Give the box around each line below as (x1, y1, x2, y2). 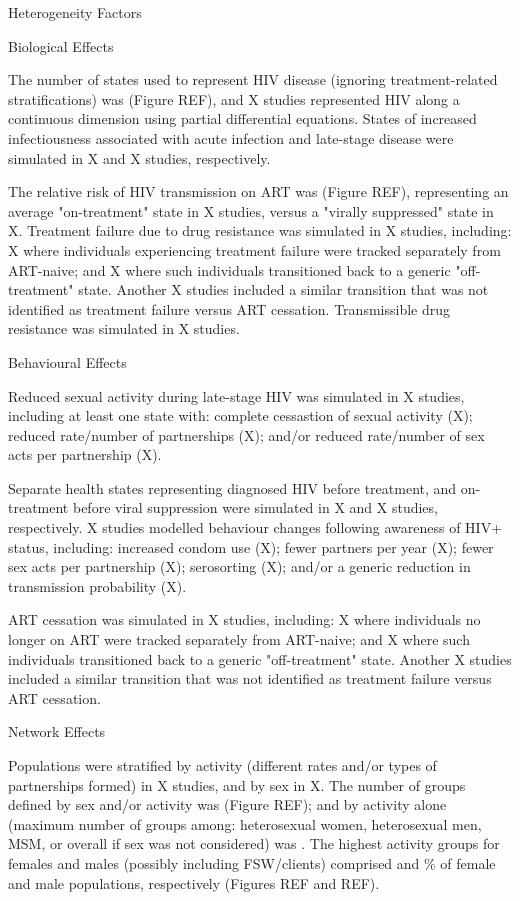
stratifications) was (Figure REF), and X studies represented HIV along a (8, 88, 460, 109)
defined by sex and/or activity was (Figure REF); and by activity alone (8, 794, 447, 815)
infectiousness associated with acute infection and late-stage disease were (8, 127, 454, 148)
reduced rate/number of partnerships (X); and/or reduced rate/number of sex (8, 424, 485, 445)
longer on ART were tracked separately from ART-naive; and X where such (8, 629, 470, 650)
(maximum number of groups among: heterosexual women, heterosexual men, (8, 813, 482, 834)
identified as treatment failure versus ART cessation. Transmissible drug (8, 298, 450, 319)
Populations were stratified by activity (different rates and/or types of (8, 755, 437, 775)
